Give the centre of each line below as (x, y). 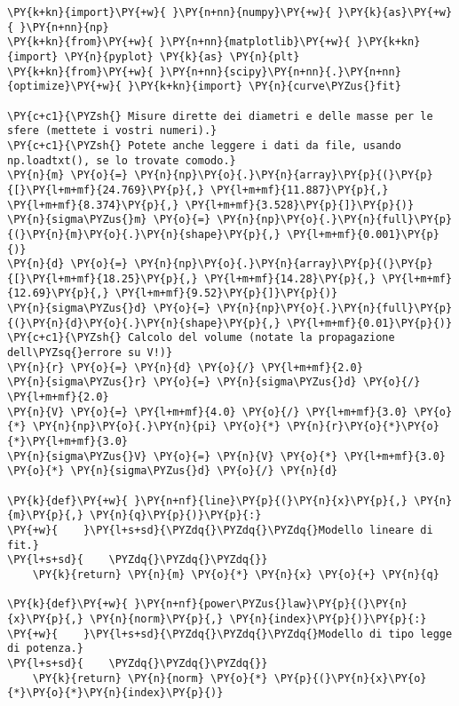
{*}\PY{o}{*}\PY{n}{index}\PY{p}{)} (115, 693)
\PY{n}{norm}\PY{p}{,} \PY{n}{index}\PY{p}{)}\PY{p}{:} (258, 619)
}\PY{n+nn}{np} (64, 27)
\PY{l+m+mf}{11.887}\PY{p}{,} (300, 190)
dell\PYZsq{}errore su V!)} (90, 353)
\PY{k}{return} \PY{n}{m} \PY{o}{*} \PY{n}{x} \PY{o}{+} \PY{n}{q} (236, 574)
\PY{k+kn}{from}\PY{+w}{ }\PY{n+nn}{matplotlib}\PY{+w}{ (179, 42)
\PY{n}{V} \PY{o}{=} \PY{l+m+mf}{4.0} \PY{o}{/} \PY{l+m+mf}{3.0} (208, 412)
